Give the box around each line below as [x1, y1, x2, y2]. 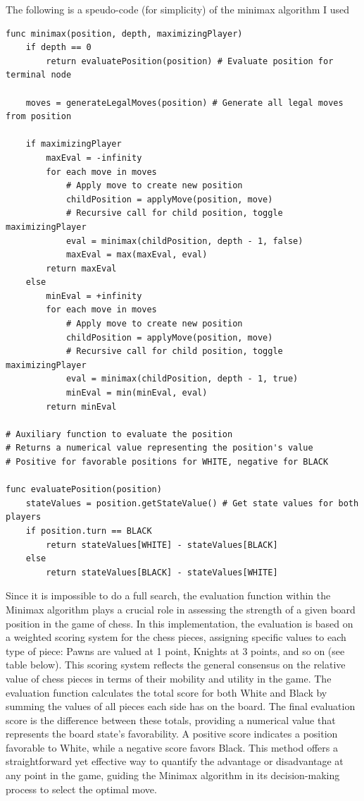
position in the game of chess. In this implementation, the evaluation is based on [6, 616, 353, 630]
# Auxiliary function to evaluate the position [6, 429, 233, 439]
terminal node [6, 70, 72, 80]
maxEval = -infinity [46, 152, 142, 163]
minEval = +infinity [46, 291, 142, 301]
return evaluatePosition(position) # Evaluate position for [46, 56, 334, 66]
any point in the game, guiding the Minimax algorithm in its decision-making [6, 768, 340, 783]
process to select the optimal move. [6, 781, 157, 796]
